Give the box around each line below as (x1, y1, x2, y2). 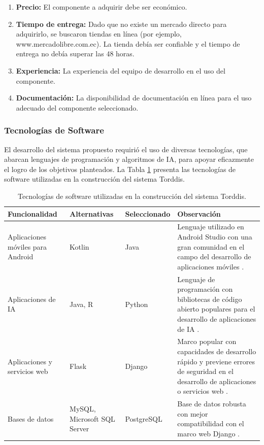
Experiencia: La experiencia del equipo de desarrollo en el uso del (16, 65, 225, 76)
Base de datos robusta (177, 398, 246, 409)
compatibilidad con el (177, 418, 244, 429)
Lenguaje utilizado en (177, 221, 244, 232)
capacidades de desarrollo (177, 346, 256, 356)
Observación (177, 208, 221, 219)
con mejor (177, 408, 208, 419)
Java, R (70, 298, 93, 309)
